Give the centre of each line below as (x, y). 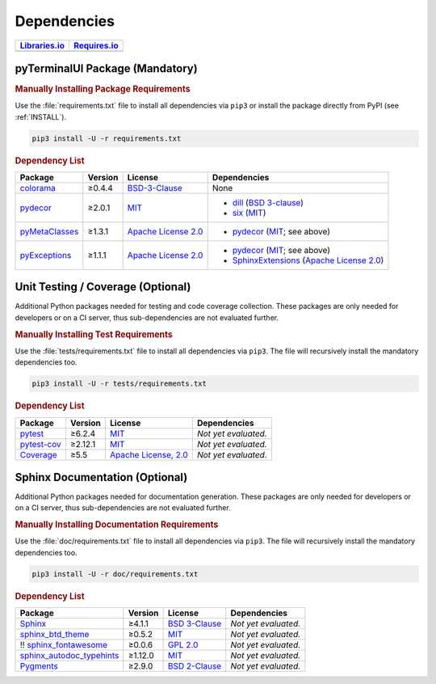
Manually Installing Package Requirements (103, 89)
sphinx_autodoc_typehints (69, 656)
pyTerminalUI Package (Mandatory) (106, 68)
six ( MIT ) (249, 213)
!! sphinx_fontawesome (64, 645)
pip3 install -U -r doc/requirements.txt (115, 574)
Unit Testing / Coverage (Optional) (103, 287)
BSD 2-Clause (195, 666)
